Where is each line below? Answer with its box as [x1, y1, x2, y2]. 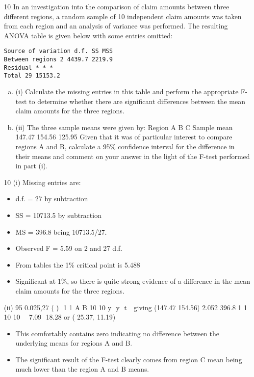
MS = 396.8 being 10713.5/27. [15, 226, 107, 237]
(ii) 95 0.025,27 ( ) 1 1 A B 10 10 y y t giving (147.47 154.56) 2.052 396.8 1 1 [4, 302, 247, 312]
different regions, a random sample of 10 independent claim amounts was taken [4, 11, 242, 21]
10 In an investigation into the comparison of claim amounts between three [4, 1, 229, 11]
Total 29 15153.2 [4, 72, 60, 80]
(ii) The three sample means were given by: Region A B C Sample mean [15, 122, 233, 132]
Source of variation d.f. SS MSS [4, 48, 113, 55]
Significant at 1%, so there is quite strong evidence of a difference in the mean [15, 276, 251, 286]
